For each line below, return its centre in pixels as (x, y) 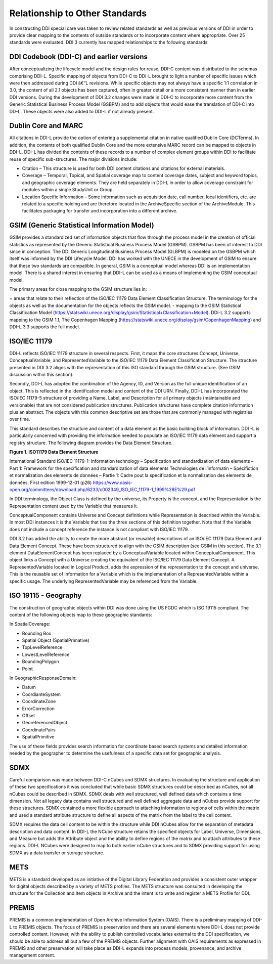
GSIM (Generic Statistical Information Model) (82, 225)
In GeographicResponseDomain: (43, 678)
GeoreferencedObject (45, 723)
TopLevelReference (42, 647)
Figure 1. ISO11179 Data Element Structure (54, 452)
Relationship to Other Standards (78, 13)
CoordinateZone (39, 702)
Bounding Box (37, 633)
